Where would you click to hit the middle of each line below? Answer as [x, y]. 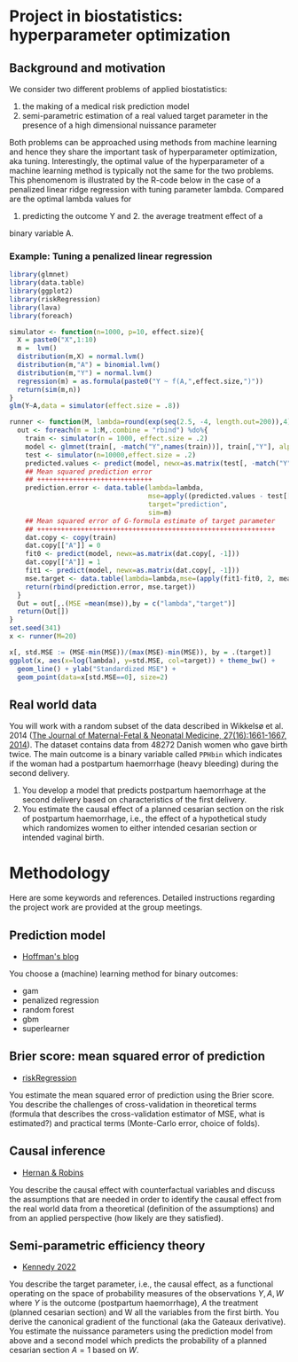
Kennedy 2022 [49, 1267]
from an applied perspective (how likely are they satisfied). [117, 1217]
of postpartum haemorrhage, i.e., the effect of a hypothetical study [145, 818]
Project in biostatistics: [96, 16]
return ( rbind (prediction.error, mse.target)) [111, 587]
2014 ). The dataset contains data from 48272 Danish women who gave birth [149, 745]
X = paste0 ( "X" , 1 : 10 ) [57, 340]
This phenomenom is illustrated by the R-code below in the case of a [135, 180]
